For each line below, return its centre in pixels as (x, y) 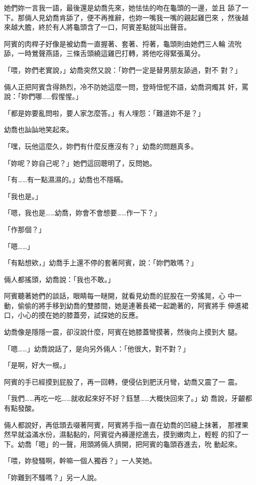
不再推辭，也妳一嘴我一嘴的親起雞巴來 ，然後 (168, 17)
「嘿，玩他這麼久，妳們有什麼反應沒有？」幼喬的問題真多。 (101, 146)
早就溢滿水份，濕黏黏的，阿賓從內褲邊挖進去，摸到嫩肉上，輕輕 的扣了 (126, 434)
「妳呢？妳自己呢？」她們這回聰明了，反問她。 (80, 163)
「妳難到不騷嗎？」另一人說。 (52, 477)
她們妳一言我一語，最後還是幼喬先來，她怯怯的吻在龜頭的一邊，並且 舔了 (123, 7)
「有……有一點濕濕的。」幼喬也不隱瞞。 (66, 179)
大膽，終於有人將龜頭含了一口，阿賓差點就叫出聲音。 (104, 27)
